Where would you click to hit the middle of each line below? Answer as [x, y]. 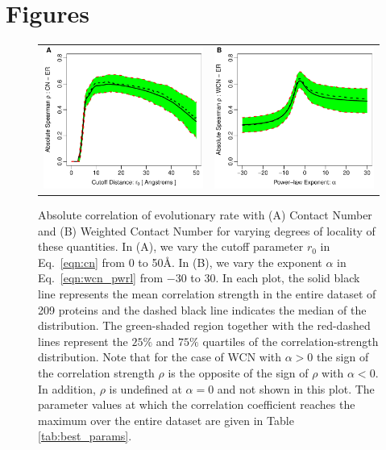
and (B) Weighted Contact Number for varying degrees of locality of [207, 230]
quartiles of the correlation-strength [291, 341]
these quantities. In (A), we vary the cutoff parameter [171, 246]
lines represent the [83, 341]
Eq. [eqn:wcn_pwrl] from [101, 278]
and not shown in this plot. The [296, 388]
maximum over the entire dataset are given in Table [166, 420]
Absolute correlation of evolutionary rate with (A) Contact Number [205, 214]
